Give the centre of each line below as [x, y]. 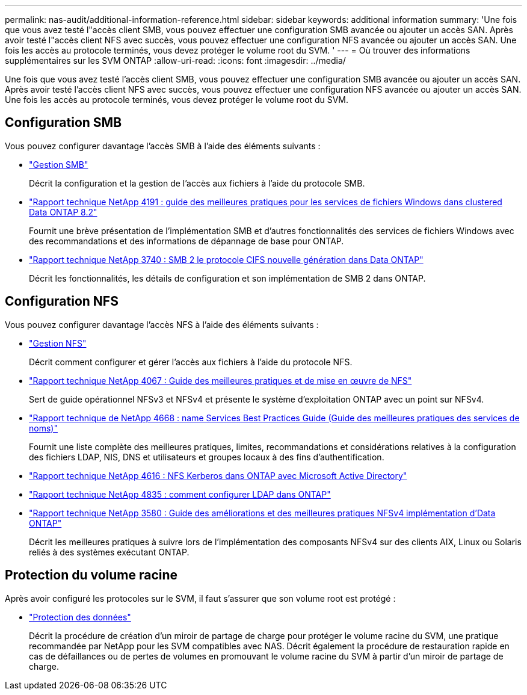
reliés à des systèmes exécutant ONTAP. [109, 552]
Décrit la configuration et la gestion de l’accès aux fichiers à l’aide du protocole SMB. [197, 183]
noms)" [43, 428]
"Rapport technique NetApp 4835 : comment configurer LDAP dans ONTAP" [180, 494]
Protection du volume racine [91, 575]
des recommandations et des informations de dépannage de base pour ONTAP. [186, 241]
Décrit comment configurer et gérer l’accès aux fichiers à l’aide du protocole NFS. [191, 362]
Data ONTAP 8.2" [63, 212]
